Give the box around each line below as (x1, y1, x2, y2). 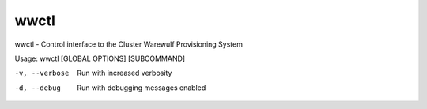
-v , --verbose (14, 69, 70, 78)
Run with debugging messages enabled (77, 83, 206, 92)
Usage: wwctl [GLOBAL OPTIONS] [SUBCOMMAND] (14, 54, 186, 63)
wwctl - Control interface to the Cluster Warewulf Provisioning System (14, 39, 243, 49)
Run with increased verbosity (77, 68, 172, 78)
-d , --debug (14, 83, 61, 92)
